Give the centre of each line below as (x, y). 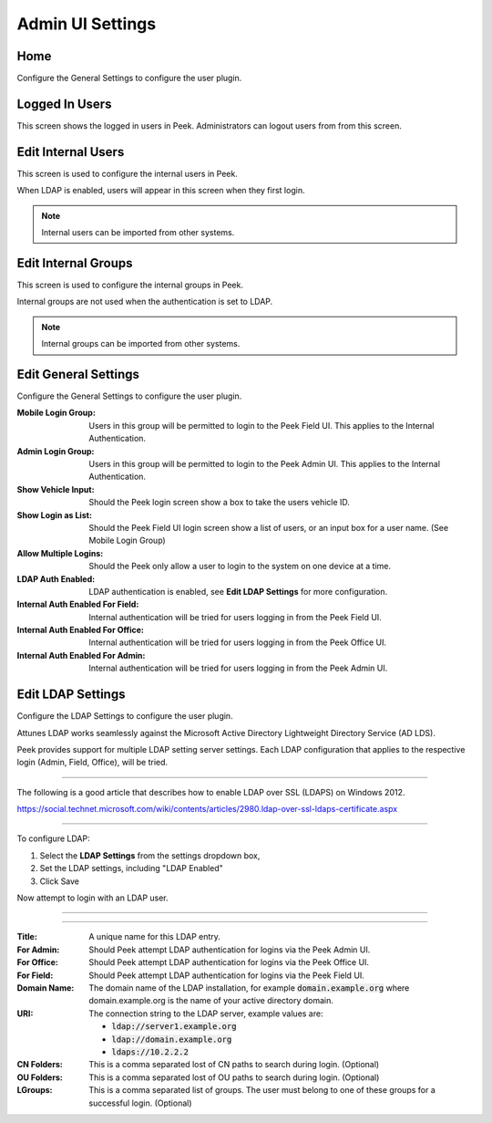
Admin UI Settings (87, 24)
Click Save (60, 881)
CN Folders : (40, 1065)
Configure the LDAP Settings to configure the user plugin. (125, 716)
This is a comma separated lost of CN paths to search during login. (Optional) (234, 1065)
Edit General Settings (78, 374)
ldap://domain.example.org (172, 1039)
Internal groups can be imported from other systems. (141, 344)
